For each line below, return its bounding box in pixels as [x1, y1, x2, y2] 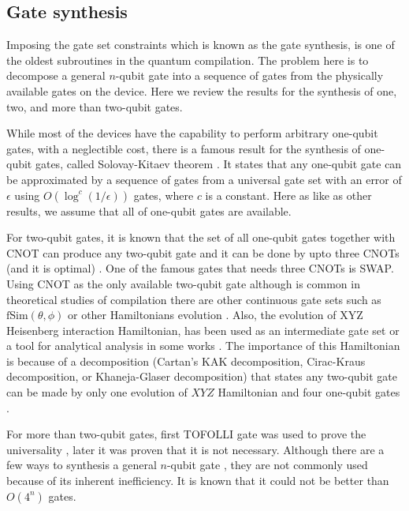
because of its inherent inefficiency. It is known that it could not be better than [6, 472, 389, 489]
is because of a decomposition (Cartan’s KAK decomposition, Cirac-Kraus [6, 352, 366, 369]
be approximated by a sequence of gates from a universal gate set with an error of [6, 171, 402, 187]
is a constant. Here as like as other [205, 186, 372, 203]
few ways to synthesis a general [6, 457, 157, 473]
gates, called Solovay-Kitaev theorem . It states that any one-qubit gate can [35, 156, 402, 172]
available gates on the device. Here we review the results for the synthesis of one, [6, 82, 397, 99]
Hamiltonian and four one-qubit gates [218, 384, 400, 400]
